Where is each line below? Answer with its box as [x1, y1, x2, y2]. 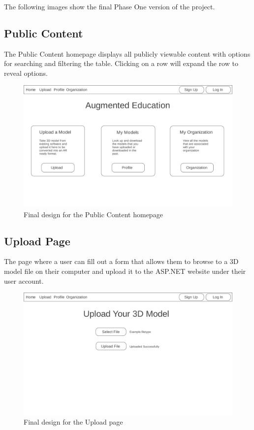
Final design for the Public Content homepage [24, 209, 163, 219]
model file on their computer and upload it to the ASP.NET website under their [4, 266, 246, 276]
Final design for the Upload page [24, 417, 123, 427]
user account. [4, 275, 44, 286]
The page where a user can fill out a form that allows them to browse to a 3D [4, 256, 239, 266]
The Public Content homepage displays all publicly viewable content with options [4, 48, 251, 59]
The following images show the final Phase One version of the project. [4, 1, 215, 11]
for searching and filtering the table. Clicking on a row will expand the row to [4, 58, 238, 68]
